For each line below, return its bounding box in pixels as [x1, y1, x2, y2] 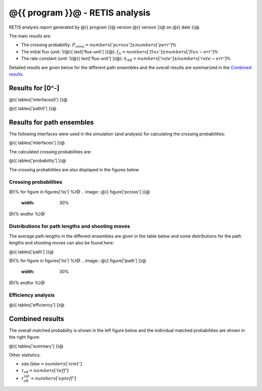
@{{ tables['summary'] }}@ [9, 343, 64, 349]
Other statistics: [9, 352, 41, 358]
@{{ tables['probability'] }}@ [9, 158, 66, 163]
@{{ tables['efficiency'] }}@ [9, 302, 65, 308]
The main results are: [9, 33, 51, 39]
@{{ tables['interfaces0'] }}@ [9, 97, 68, 102]
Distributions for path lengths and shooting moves [9, 223, 131, 230]
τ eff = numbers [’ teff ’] [21, 368, 69, 375]
